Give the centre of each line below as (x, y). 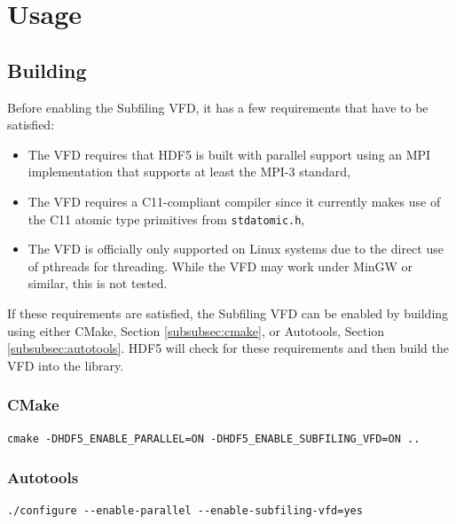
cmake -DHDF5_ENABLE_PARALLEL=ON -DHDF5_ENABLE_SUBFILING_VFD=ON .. (214, 438)
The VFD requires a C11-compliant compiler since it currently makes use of (234, 201)
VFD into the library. (66, 365)
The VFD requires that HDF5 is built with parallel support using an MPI (229, 154)
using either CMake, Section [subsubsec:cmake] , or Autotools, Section (196, 330)
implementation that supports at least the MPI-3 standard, (189, 172)
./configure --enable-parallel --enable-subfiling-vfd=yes (185, 511)
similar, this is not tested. (98, 283)
